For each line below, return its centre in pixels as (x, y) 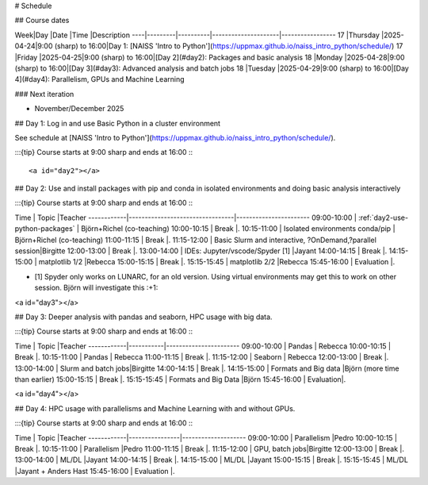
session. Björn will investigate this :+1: (96, 288)
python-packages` (45, 229)
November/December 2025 (79, 109)
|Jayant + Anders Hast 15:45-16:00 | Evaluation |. (95, 471)
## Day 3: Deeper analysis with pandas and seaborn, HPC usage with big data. (143, 317)
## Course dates (42, 21)
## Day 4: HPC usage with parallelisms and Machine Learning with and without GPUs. (155, 408)
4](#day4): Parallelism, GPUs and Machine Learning (100, 79)
